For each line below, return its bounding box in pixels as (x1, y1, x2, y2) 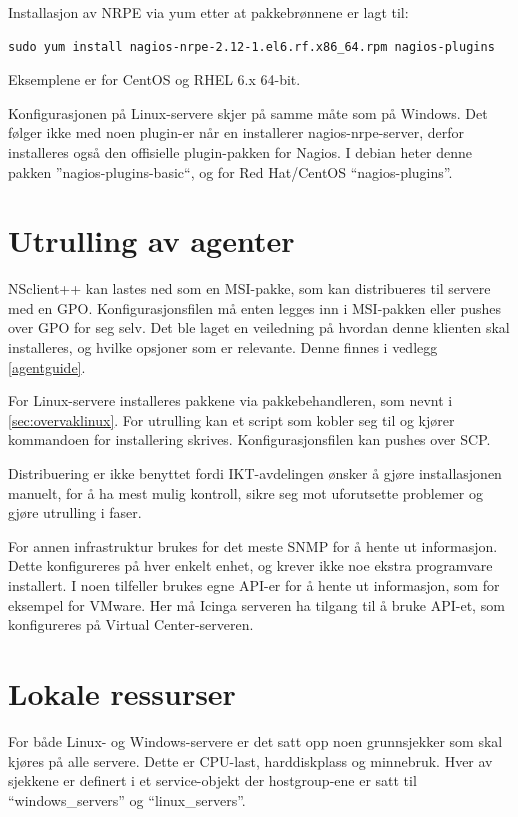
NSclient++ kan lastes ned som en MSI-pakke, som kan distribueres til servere (8, 278, 491, 299)
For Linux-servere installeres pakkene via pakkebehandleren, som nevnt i (8, 390, 453, 411)
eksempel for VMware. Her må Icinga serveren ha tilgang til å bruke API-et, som (8, 594, 505, 615)
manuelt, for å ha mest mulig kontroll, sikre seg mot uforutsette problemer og (8, 482, 483, 503)
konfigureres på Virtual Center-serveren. (8, 614, 254, 635)
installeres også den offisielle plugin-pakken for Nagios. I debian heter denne (8, 141, 473, 162)
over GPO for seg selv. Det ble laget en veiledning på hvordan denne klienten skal (8, 317, 510, 338)
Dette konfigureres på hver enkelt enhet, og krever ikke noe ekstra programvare (8, 555, 493, 576)
